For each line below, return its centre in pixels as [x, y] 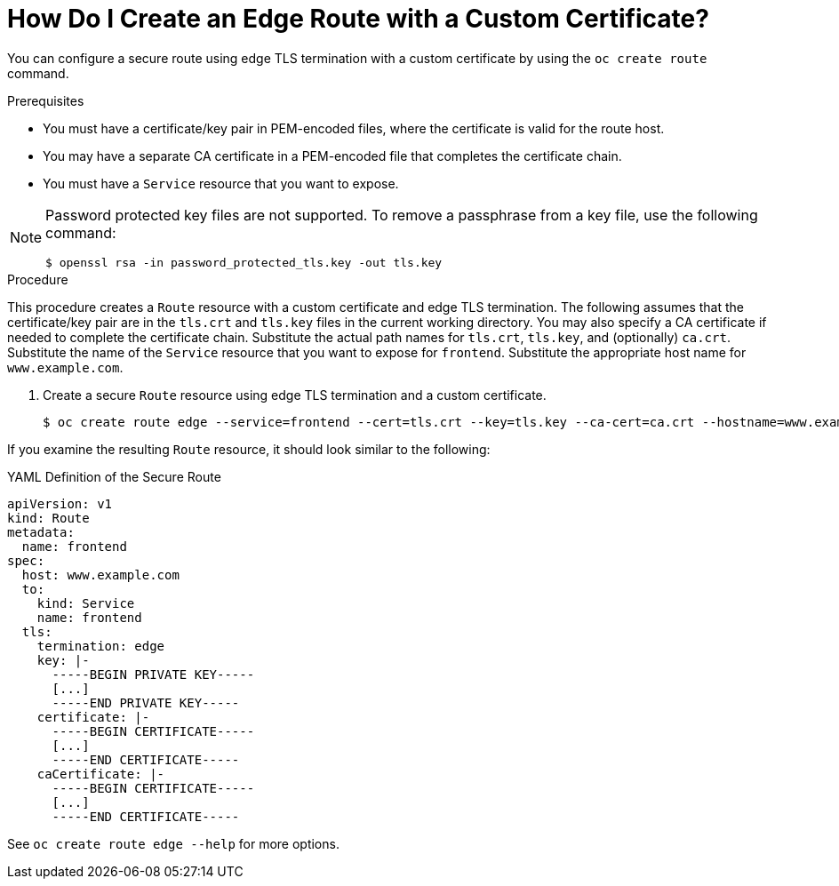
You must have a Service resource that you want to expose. [221, 183]
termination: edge [101, 646]
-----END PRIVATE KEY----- [146, 702]
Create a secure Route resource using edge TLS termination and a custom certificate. [295, 395]
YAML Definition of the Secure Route [114, 476]
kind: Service [86, 603]
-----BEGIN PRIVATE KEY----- [153, 674]
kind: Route [48, 518]
